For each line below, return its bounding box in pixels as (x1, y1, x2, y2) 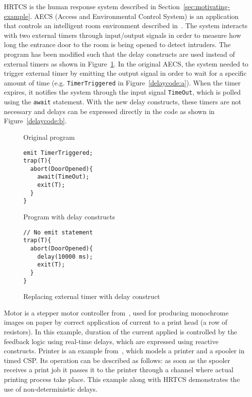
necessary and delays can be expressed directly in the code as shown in (4, 106, 215, 116)
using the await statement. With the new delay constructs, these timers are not (4, 97, 241, 107)
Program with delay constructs (23, 212, 115, 222)
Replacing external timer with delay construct (23, 291, 160, 301)
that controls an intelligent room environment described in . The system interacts (4, 20, 248, 31)
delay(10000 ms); (37, 253, 93, 260)
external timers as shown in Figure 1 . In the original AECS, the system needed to (4, 58, 249, 68)
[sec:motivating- (183, 1, 230, 11)
